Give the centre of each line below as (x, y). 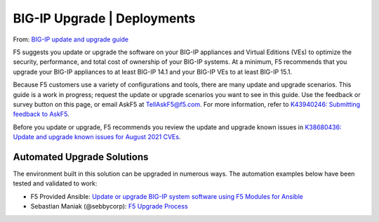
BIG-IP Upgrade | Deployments (104, 18)
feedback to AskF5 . (41, 114)
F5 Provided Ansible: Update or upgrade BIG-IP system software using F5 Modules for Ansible (167, 196)
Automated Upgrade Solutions (81, 157)
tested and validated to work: (55, 183)
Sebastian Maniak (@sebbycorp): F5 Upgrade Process (109, 207)
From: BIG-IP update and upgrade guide (71, 39)
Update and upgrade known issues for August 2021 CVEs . (97, 137)
